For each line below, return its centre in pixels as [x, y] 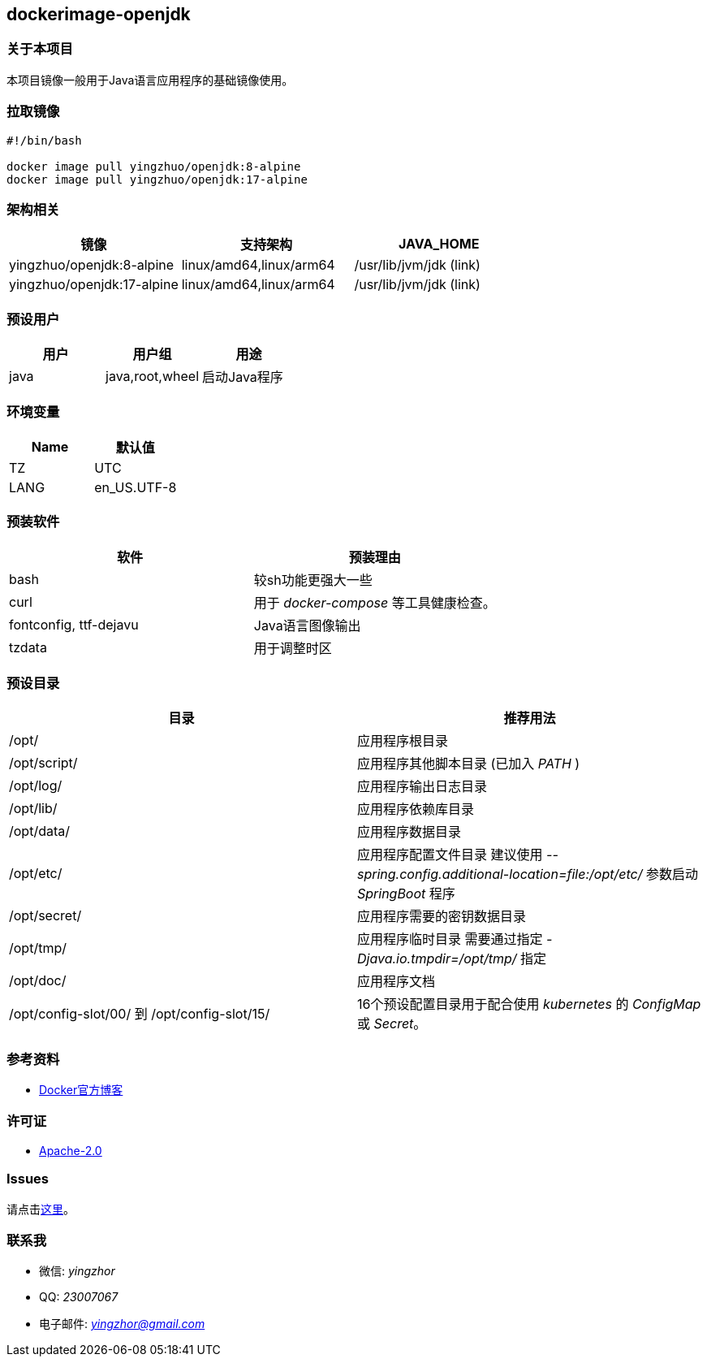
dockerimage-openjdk [99, 14]
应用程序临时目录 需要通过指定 [450, 939]
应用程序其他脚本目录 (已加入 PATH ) [469, 764]
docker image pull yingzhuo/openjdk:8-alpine [154, 166]
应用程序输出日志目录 [422, 787]
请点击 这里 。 [41, 1209]
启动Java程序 [243, 377]
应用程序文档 [397, 982]
